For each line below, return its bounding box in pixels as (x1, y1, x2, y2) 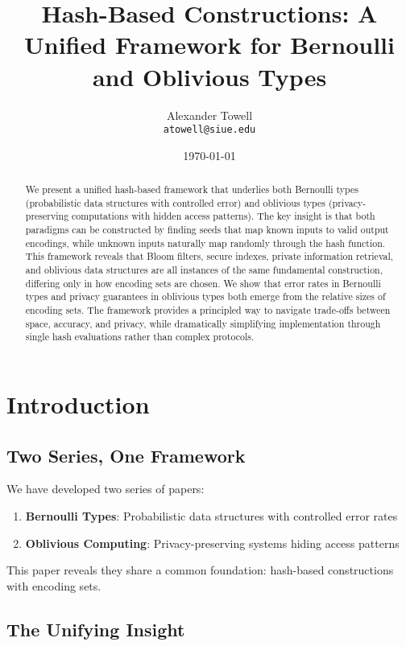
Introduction (6, 388, 150, 421)
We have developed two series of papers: (6, 480, 205, 497)
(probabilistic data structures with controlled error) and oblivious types (25, 195, 325, 209)
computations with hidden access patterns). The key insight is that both (72, 209, 375, 223)
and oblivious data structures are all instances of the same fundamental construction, (25, 263, 383, 277)
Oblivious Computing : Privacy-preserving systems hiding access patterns (25, 534, 400, 551)
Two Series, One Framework (6, 442, 246, 467)
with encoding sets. (6, 577, 101, 594)
